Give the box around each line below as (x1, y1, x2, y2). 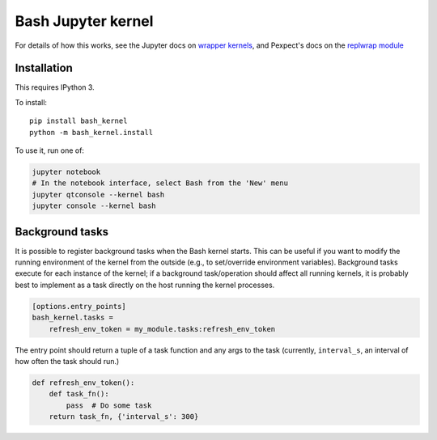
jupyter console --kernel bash (32, 201, 157, 210)
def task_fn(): (49, 389, 109, 399)
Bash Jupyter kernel (15, 12, 154, 30)
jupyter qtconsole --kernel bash (32, 190, 165, 199)
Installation (15, 61, 73, 75)
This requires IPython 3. (15, 82, 95, 92)
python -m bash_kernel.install (29, 128, 154, 137)
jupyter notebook (32, 167, 101, 176)
